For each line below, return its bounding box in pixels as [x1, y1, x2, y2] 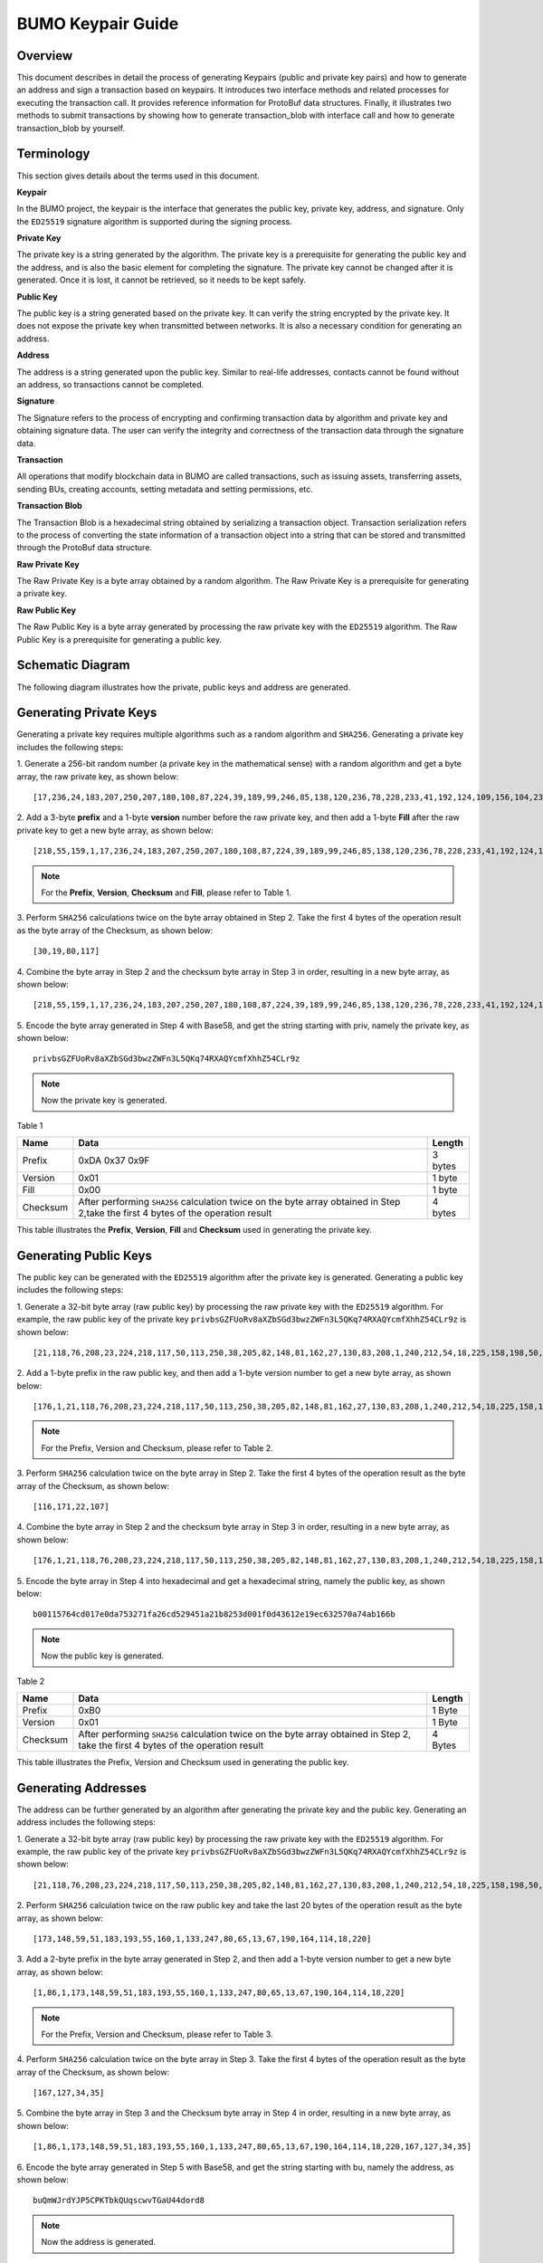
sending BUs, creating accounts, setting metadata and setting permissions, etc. [16, 483, 314, 494]
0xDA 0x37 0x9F [78, 1154, 150, 1167]
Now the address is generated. [41, 2237, 157, 2248]
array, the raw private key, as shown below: [16, 770, 179, 782]
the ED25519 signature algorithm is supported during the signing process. [16, 215, 293, 226]
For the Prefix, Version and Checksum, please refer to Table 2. [41, 1442, 273, 1453]
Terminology [16, 146, 90, 162]
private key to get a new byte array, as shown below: [16, 825, 214, 835]
